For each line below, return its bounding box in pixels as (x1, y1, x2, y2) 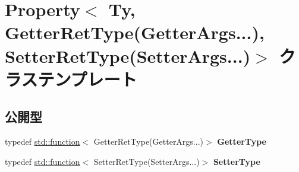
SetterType (213, 155, 260, 167)
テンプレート (37, 66, 137, 91)
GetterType (217, 135, 266, 148)
